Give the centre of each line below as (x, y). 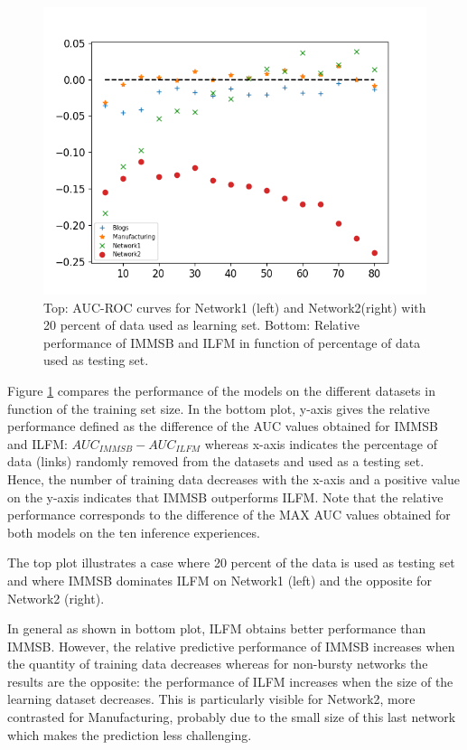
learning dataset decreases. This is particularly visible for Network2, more (211, 699)
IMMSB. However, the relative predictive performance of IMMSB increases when (231, 646)
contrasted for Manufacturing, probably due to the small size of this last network (232, 717)
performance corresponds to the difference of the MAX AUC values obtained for (229, 515)
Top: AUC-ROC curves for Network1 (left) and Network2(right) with (235, 307)
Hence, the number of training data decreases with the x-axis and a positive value (233, 478)
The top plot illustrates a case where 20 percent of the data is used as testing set (231, 562)
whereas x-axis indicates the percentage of (321, 443)
